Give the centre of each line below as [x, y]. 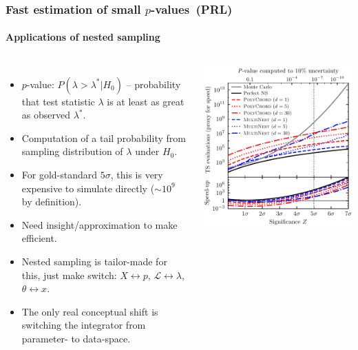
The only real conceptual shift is [90, 311]
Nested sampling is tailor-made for [94, 261]
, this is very [137, 175]
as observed [46, 115]
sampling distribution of [72, 151]
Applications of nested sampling [83, 37]
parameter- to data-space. [76, 338]
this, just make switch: [69, 275]
